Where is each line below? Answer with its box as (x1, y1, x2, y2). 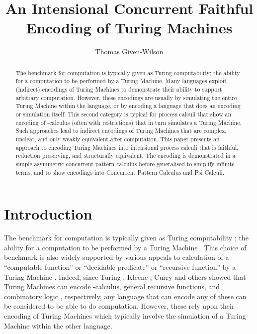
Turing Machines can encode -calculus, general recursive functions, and (4, 281, 220, 292)
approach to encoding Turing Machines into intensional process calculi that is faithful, (15, 143, 239, 151)
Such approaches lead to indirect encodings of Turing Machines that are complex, (15, 126, 227, 135)
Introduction (4, 204, 92, 224)
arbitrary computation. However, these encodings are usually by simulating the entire (15, 93, 237, 102)
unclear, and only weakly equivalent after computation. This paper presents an (15, 134, 220, 143)
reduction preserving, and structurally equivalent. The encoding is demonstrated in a (15, 151, 236, 160)
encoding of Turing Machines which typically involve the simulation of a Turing (4, 310, 246, 321)
